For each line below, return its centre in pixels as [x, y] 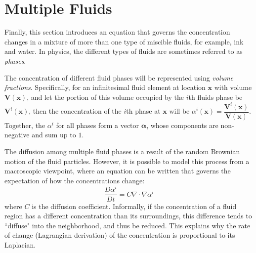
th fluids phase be [215, 97]
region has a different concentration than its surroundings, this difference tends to [128, 216]
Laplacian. [20, 244]
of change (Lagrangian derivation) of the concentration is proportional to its [120, 235]
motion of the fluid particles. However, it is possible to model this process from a [127, 161]
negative [17, 135]
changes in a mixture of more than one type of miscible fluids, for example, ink [124, 41]
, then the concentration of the [75, 111]
